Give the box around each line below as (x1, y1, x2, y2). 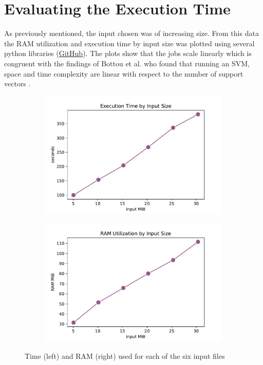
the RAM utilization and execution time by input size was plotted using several (4, 38, 255, 48)
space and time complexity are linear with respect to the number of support (4, 68, 243, 79)
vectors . (4, 78, 31, 89)
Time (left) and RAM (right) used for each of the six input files (25, 350, 225, 361)
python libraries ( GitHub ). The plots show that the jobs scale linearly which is (4, 48, 252, 59)
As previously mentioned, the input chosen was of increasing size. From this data (4, 28, 259, 39)
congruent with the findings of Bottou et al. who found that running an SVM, (4, 58, 250, 68)
